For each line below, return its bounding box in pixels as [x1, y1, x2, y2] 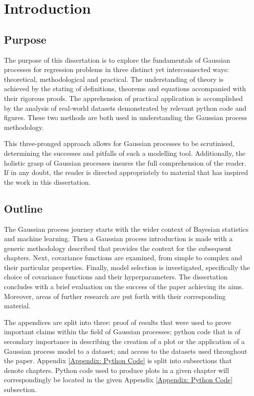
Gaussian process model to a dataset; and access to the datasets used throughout [4, 346, 248, 356]
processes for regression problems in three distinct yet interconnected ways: [4, 64, 229, 74]
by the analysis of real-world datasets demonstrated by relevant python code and [4, 102, 247, 113]
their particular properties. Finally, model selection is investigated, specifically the [4, 262, 250, 272]
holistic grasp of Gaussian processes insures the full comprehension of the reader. [4, 157, 246, 168]
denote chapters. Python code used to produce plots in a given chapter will [4, 365, 229, 375]
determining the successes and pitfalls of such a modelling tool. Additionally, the [4, 148, 246, 158]
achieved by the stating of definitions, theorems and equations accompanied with [4, 83, 246, 94]
